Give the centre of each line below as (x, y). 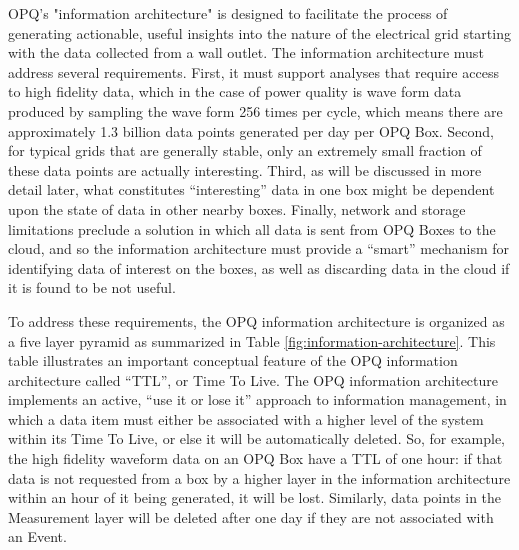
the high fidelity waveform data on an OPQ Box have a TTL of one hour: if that (255, 458)
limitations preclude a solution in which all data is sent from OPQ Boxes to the (252, 228)
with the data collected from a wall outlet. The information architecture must (246, 52)
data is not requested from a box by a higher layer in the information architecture (259, 477)
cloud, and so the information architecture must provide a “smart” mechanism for (259, 248)
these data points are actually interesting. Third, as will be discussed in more (245, 169)
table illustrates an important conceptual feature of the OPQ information (233, 360)
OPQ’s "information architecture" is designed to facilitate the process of (228, 13)
